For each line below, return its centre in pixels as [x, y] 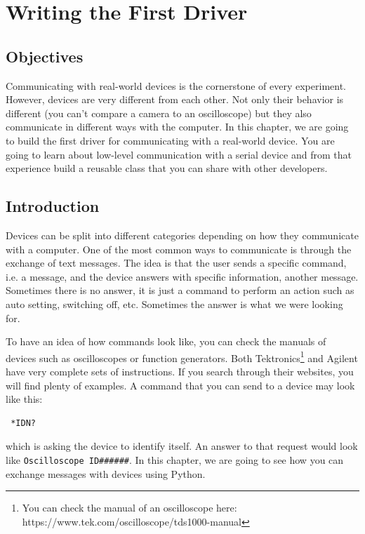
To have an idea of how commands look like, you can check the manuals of [166, 341]
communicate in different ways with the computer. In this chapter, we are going [177, 127]
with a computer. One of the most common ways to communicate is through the [179, 249]
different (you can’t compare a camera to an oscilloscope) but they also [159, 113]
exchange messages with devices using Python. [106, 473]
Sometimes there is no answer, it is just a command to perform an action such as [180, 290]
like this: [24, 399]
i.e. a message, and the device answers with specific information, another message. [182, 276]
